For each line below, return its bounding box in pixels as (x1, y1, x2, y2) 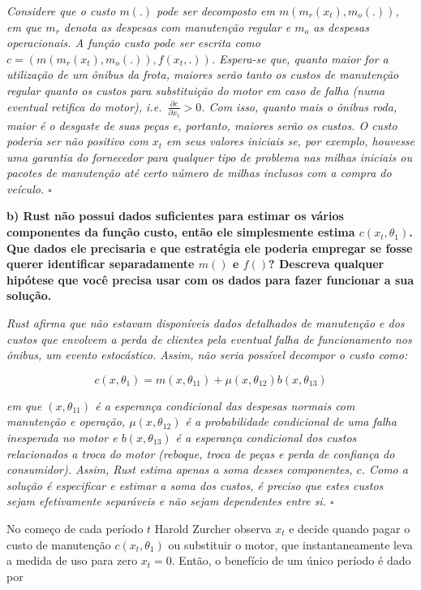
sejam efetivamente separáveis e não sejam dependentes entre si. (6, 492, 326, 510)
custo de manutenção (6, 536, 111, 553)
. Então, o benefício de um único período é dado (171, 552, 411, 569)
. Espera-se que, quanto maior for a (211, 50, 389, 67)
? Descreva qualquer (268, 255, 384, 272)
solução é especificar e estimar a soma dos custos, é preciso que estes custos (6, 476, 384, 493)
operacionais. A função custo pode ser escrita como (6, 34, 260, 51)
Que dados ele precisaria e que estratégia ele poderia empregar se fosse (6, 239, 413, 256)
